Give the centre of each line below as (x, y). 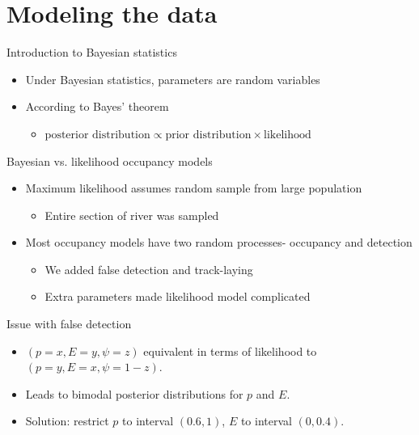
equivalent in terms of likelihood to (230, 351)
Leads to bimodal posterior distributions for (134, 393)
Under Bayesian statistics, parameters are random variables (173, 79)
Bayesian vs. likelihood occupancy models (110, 160)
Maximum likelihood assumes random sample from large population (194, 188)
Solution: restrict (67, 421)
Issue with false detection (69, 324)
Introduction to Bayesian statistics (92, 52)
